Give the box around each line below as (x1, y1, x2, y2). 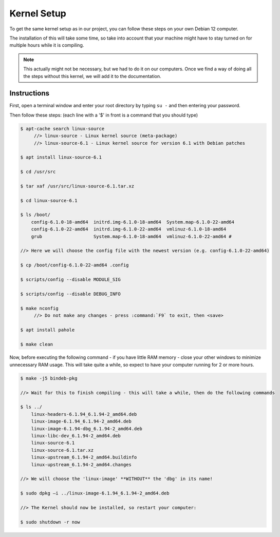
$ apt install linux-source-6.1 (20, 155, 102, 160)
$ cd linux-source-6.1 (20, 198, 78, 203)
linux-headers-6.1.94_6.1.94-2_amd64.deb (31, 411, 137, 417)
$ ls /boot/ (20, 212, 51, 218)
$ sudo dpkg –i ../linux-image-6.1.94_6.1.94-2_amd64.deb (20, 490, 170, 496)
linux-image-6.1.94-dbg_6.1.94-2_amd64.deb (31, 426, 142, 431)
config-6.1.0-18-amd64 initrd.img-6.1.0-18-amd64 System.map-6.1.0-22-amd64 (31, 219, 235, 225)
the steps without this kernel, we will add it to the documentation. (23, 73, 161, 79)
